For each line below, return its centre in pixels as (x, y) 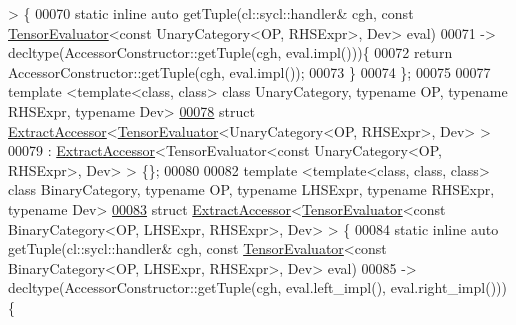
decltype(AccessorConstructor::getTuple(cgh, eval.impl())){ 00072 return (230, 52)
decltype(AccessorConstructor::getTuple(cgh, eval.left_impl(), (197, 287)
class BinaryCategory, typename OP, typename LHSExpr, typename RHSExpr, (251, 189)
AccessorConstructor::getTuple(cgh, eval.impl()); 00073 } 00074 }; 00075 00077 (249, 71)
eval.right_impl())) (448, 287)
